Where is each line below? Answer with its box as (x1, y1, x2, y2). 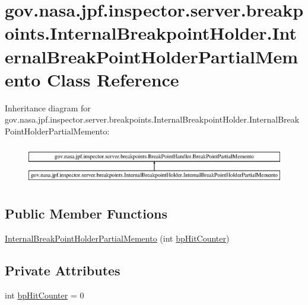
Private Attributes (5, 261, 120, 280)
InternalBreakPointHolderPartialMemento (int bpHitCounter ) (5, 232, 230, 245)
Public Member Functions (5, 204, 167, 223)
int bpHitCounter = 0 (5, 289, 84, 301)
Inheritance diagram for (5, 101, 91, 114)
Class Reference (47, 67, 179, 91)
